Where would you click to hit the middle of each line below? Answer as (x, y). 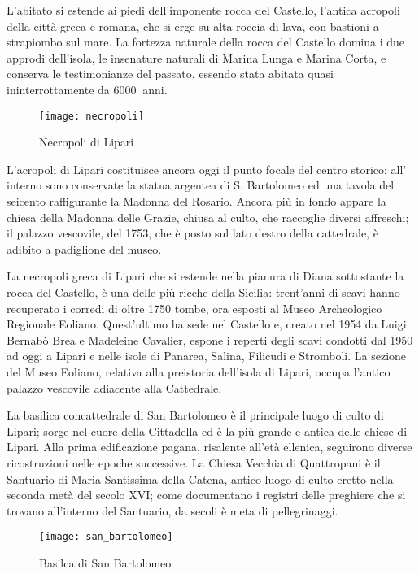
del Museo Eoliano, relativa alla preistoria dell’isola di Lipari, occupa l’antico (199, 371)
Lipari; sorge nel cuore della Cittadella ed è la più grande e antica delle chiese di (207, 430)
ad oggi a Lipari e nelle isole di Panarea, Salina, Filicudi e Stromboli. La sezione (207, 356)
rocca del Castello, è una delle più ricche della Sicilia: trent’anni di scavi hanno (203, 291)
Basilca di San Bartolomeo (105, 562)
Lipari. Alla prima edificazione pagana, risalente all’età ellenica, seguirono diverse (209, 447)
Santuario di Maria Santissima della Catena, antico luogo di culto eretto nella (200, 478)
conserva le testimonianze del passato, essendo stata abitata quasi (170, 74)
